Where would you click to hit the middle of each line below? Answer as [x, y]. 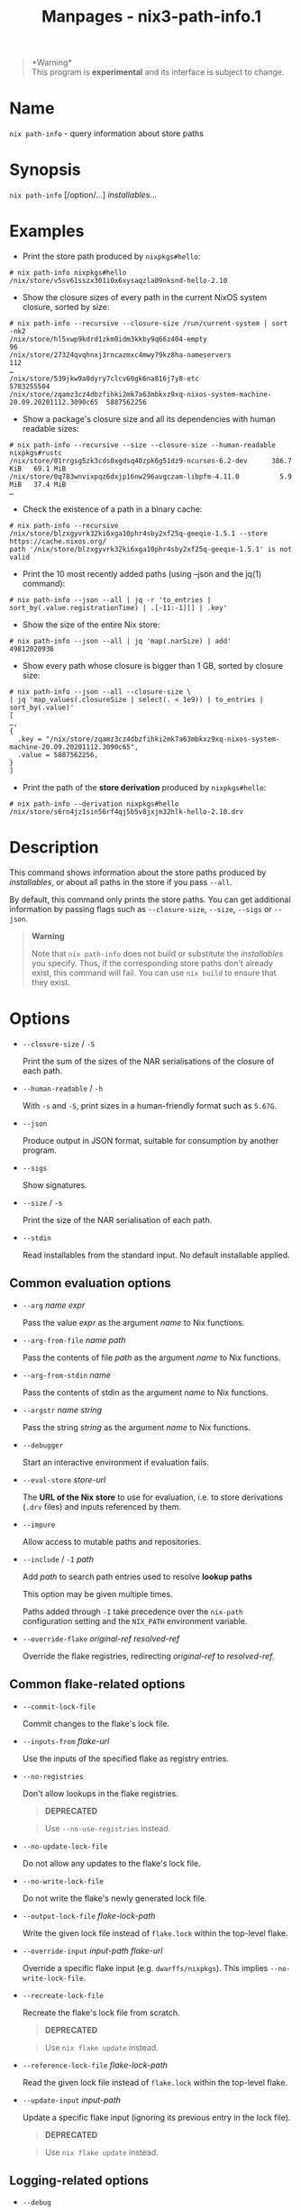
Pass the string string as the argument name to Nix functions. [136, 1427]
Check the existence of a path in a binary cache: [112, 509]
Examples [47, 231]
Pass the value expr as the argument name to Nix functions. [133, 1322]
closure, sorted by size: [66, 307]
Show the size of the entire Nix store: [91, 625]
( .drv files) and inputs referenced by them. [102, 1506]
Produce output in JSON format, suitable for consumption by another [150, 1140]
